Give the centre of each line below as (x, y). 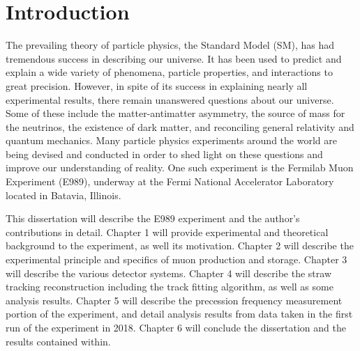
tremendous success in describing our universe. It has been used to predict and (174, 58)
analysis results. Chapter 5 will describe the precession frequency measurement (174, 300)
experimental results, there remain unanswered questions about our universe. (170, 99)
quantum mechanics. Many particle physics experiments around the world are (171, 140)
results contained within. (58, 341)
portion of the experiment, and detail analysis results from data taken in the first (179, 314)
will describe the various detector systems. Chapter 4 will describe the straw (168, 273)
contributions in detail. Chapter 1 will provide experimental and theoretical (167, 232)
